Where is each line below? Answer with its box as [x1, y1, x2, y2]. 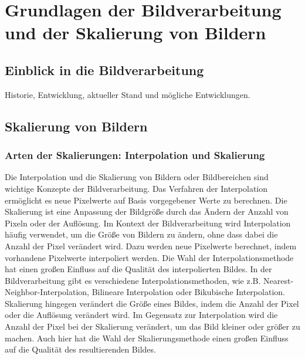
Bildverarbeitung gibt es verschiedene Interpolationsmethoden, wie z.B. [5, 274, 261, 286]
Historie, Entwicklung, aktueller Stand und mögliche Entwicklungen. [5, 88, 250, 100]
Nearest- [263, 274, 294, 286]
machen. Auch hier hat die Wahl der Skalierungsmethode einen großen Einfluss [5, 331, 289, 344]
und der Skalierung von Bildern [5, 21, 266, 45]
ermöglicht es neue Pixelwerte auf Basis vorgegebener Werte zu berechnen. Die [5, 194, 287, 206]
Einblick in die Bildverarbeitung [5, 60, 204, 79]
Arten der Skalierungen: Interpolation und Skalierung [5, 148, 265, 162]
